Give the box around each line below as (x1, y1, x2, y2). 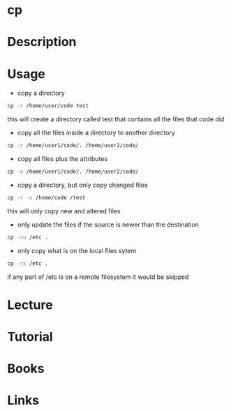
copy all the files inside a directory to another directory (17, 128, 176, 137)
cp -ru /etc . (7, 234, 49, 241)
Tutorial (7, 328, 54, 344)
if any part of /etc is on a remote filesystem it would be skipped (7, 273, 189, 281)
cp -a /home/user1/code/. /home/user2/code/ (7, 168, 139, 176)
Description (7, 34, 77, 50)
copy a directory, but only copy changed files (17, 181, 148, 189)
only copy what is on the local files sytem (17, 246, 137, 254)
